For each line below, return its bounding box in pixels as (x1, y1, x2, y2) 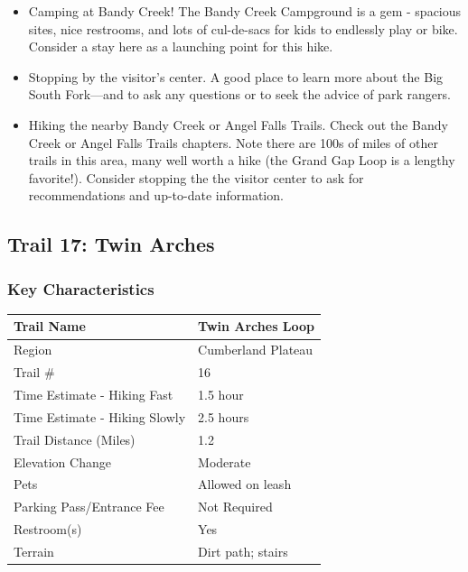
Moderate (198, 452, 251, 471)
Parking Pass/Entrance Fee (14, 497, 164, 516)
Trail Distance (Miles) (14, 429, 136, 448)
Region (14, 340, 52, 359)
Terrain (14, 541, 54, 560)
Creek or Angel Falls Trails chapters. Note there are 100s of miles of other (28, 133, 438, 152)
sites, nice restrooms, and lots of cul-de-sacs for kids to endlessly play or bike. (28, 19, 458, 38)
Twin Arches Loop (198, 317, 315, 336)
